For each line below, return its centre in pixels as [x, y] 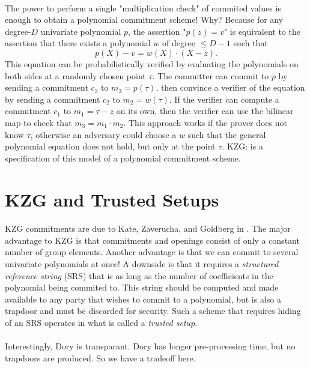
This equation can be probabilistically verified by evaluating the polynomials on [152, 63]
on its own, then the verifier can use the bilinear [205, 111]
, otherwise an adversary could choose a [103, 134]
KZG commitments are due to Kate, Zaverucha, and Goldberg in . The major [148, 228]
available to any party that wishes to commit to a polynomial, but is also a [143, 299]
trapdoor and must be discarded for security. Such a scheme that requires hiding [153, 311]
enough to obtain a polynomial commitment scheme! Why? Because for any [144, 20]
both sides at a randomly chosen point [75, 75]
